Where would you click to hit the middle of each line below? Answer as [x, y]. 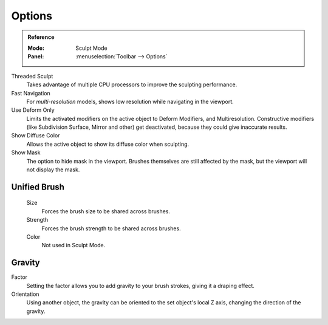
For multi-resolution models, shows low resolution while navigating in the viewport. [130, 101]
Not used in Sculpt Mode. [73, 245]
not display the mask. [53, 169]
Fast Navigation [31, 93]
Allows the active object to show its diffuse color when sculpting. [108, 144]
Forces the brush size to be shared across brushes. [106, 211]
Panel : [36, 56]
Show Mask [26, 152]
